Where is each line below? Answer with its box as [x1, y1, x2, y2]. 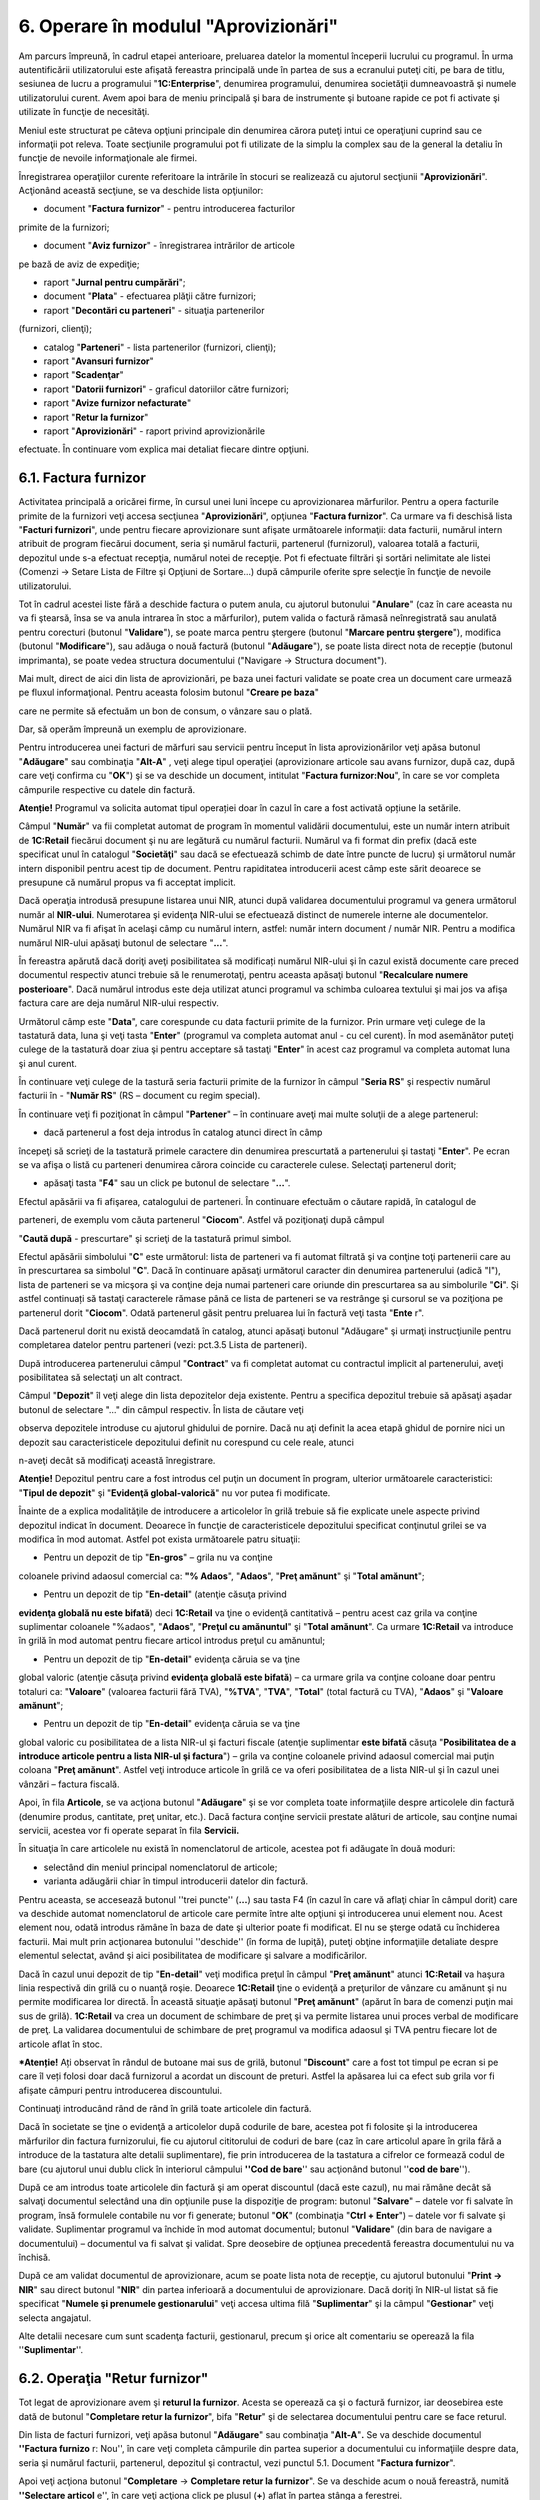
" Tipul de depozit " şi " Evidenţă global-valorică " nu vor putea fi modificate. [18, 1486, 331, 1499]
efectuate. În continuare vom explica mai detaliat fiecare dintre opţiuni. [18, 443, 310, 455]
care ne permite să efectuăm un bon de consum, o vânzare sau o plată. [18, 705, 313, 717]
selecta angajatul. [18, 2311, 92, 2324]
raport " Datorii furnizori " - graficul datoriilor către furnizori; [43, 383, 290, 395]
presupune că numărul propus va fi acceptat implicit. [18, 876, 237, 888]
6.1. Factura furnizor [18, 470, 147, 487]
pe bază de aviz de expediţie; [18, 258, 140, 270]
